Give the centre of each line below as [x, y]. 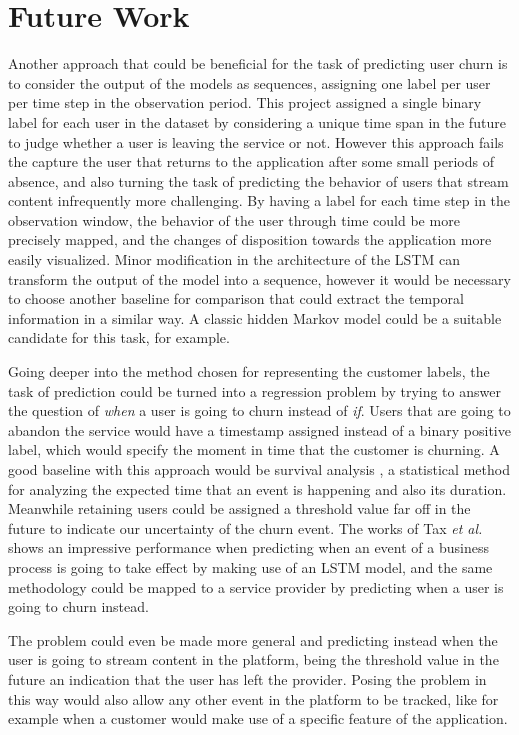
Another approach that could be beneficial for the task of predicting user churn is [258, 63]
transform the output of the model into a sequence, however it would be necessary [259, 278]
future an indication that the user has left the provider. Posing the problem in [247, 678]
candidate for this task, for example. [119, 337]
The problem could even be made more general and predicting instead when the [253, 639]
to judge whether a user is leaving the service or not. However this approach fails [256, 141]
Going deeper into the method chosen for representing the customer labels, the [249, 371]
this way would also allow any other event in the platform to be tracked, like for [253, 698]
